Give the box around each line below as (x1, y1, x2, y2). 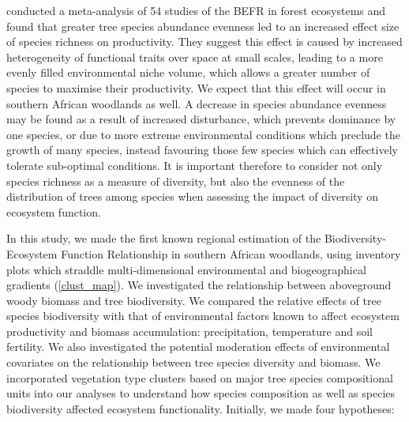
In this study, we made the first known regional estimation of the (6, 230, 321, 247)
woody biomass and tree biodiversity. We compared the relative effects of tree (6, 292, 381, 308)
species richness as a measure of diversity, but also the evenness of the (6, 172, 345, 189)
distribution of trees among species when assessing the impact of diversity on (6, 188, 378, 205)
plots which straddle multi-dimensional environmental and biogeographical (6, 261, 366, 277)
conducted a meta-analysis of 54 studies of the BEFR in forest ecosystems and (6, 2, 386, 18)
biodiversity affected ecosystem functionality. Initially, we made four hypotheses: (6, 400, 395, 416)
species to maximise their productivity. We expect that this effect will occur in (6, 79, 386, 96)
